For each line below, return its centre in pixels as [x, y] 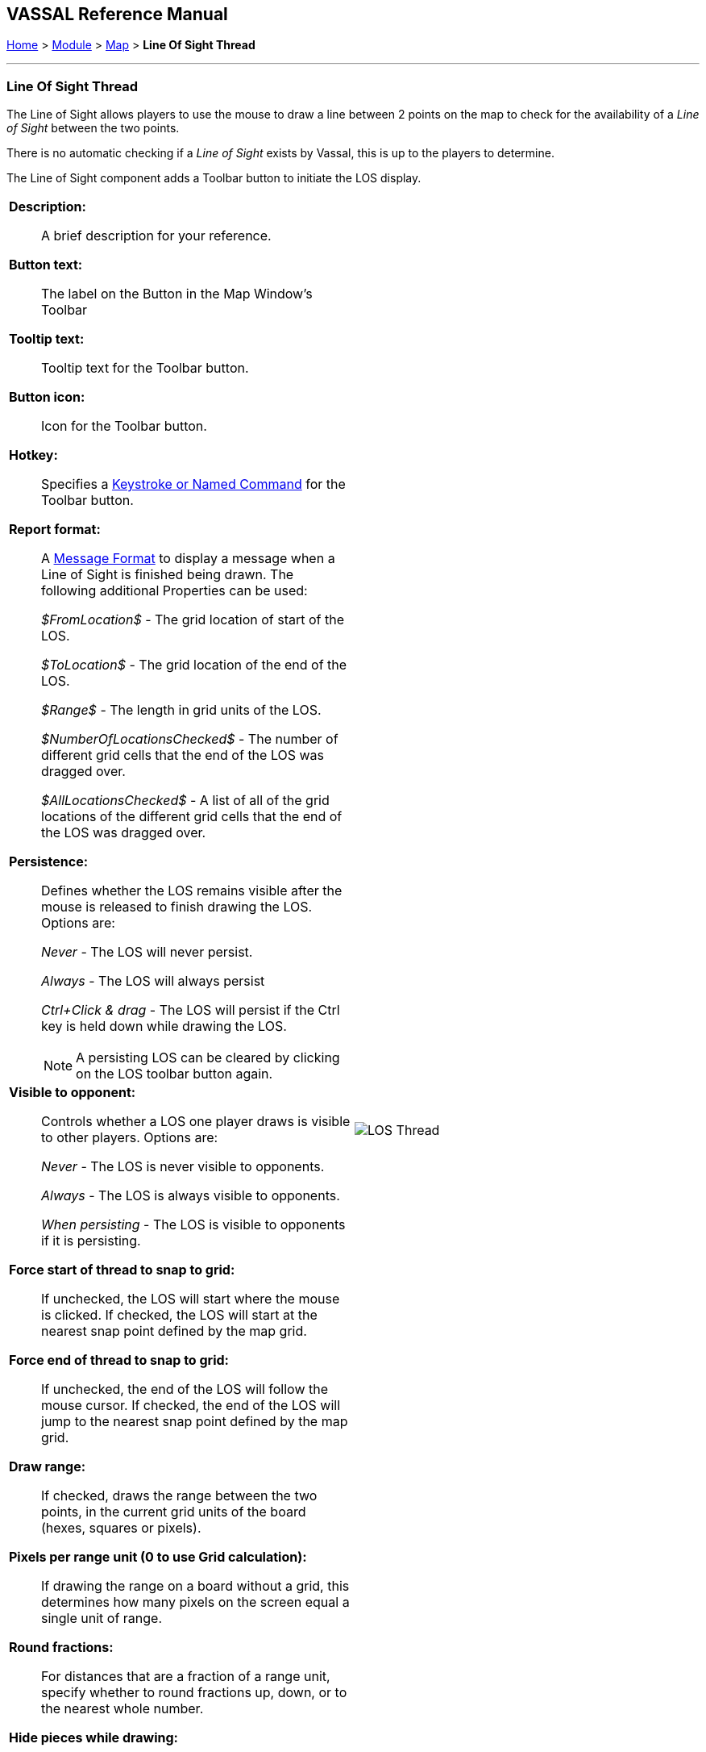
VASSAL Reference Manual [117, 14]
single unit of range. [102, 1619]
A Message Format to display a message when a [188, 559]
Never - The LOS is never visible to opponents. [183, 1167]
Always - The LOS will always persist [153, 981]
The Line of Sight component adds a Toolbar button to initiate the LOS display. [214, 178]
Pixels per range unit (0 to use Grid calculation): [158, 1557]
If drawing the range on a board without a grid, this [195, 1586]
